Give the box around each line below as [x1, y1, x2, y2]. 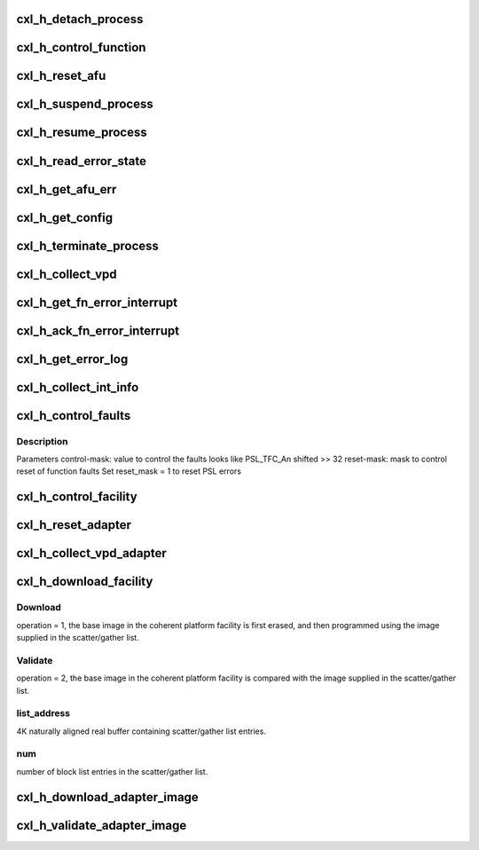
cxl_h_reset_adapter [16, 517, 132, 532]
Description [16, 435, 68, 447]
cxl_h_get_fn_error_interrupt [16, 295, 177, 310]
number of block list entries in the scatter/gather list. [16, 766, 208, 776]
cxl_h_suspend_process [16, 97, 154, 112]
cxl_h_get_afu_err [16, 182, 117, 197]
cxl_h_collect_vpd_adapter [16, 546, 168, 561]
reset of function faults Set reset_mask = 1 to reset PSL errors [16, 466, 241, 476]
